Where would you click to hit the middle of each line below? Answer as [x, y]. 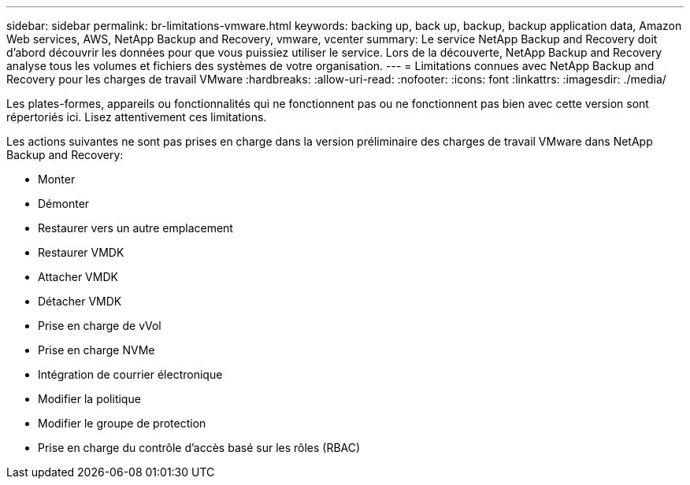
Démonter [64, 204]
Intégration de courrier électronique [130, 374]
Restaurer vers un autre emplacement [135, 228]
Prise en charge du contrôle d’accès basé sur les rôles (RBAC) [199, 448]
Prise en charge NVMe [96, 350]
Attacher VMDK [78, 277]
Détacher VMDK [80, 301]
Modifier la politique [89, 399]
